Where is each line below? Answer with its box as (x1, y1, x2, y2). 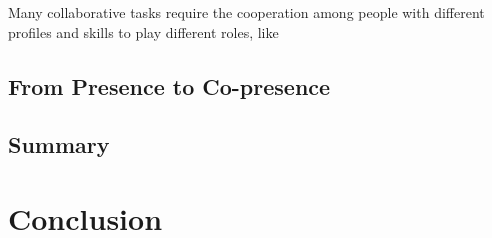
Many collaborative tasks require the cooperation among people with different (8, 2, 485, 22)
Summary (8, 129, 110, 160)
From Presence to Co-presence (8, 70, 331, 101)
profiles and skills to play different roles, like (8, 21, 279, 42)
